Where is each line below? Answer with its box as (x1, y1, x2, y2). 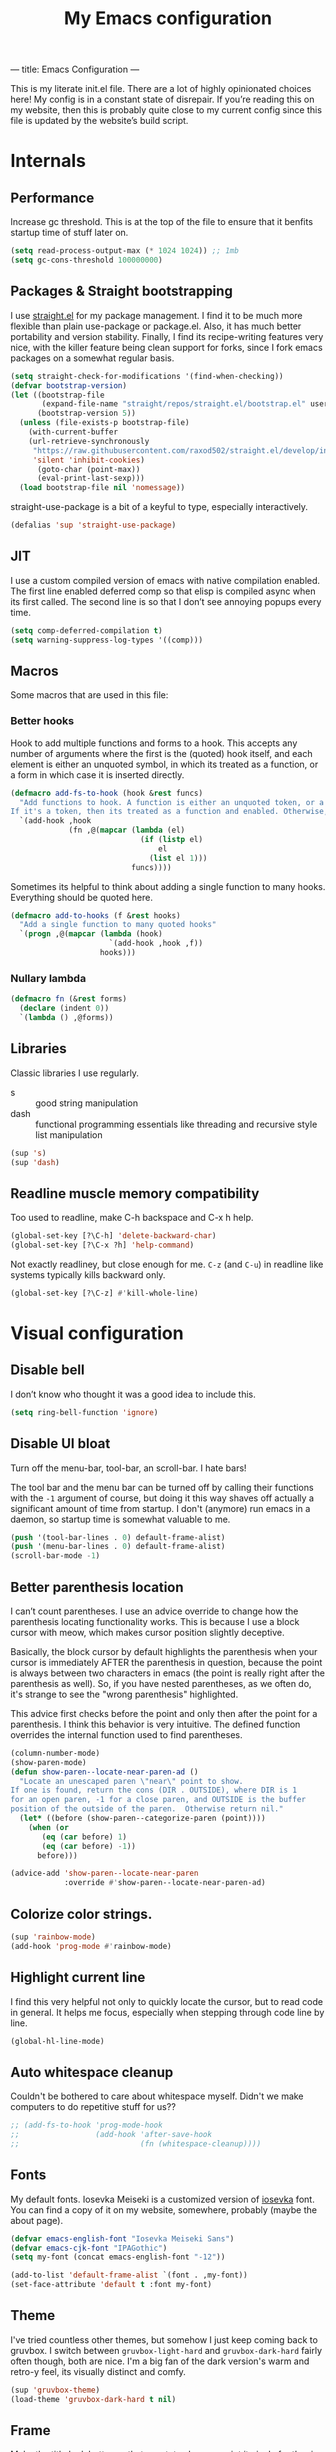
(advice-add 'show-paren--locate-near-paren (10, 1868, 199, 1879)
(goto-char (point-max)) (36, 464, 141, 474)
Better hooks (10, 714, 75, 728)
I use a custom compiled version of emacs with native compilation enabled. (10, 574, 321, 586)
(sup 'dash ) (10, 1157, 60, 1167)
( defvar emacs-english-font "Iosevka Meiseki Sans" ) (10, 2233, 235, 2244)
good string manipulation (35, 1097, 138, 1109)
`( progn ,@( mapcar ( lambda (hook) (19, 929, 163, 939)
